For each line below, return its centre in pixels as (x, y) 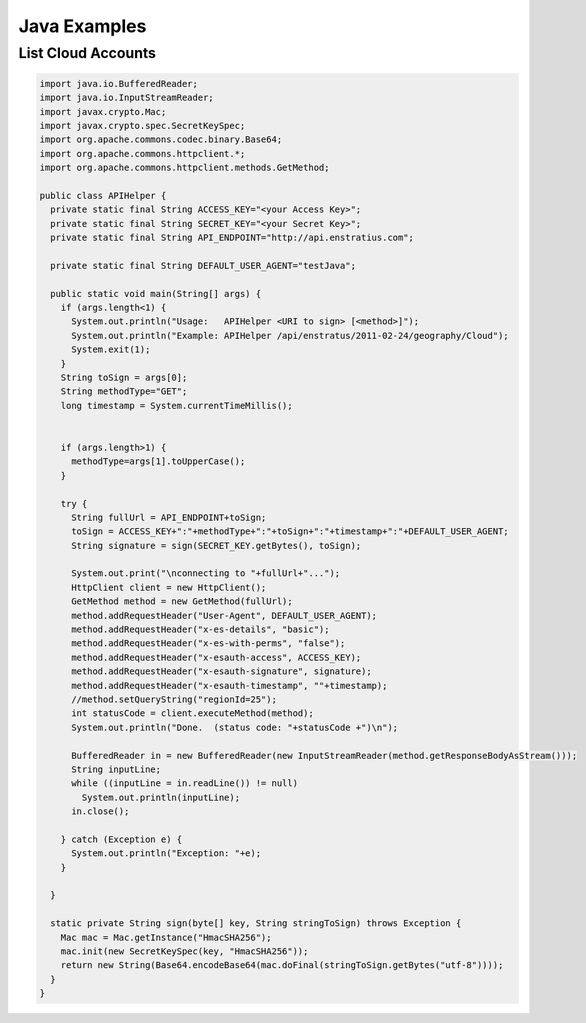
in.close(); (100, 811)
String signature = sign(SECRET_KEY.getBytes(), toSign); (216, 545)
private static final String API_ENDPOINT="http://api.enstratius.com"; (232, 238)
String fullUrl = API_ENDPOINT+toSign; (169, 517)
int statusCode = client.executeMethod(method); (192, 713)
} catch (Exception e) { (121, 839)
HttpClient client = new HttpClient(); (169, 587)
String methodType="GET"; (124, 391)
